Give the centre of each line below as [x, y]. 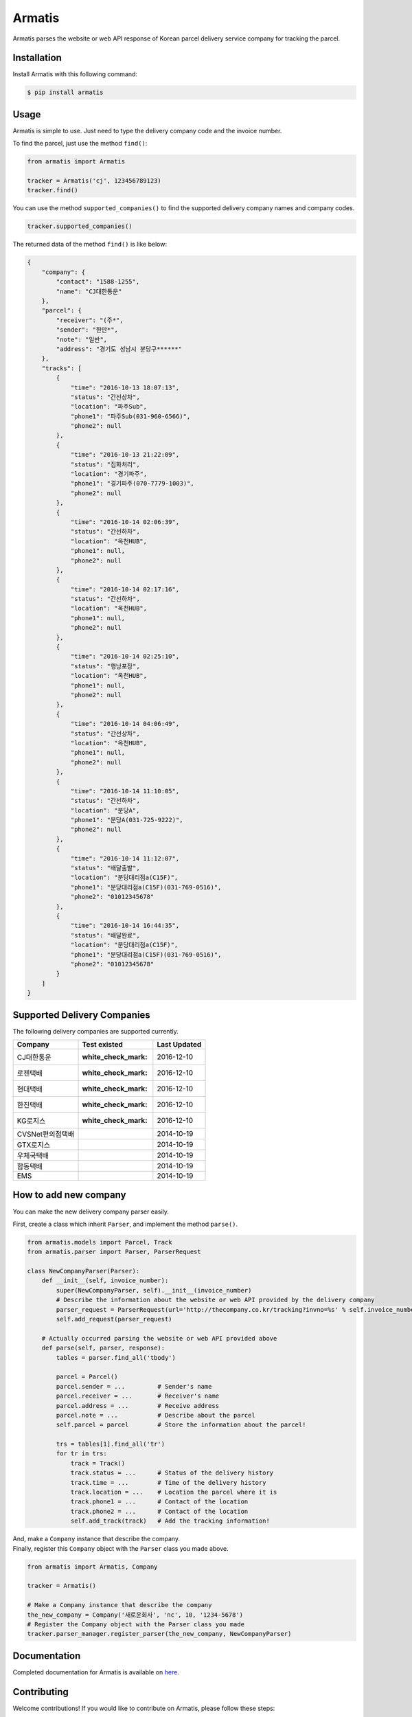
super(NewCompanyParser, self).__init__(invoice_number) [154, 1290]
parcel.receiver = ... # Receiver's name [138, 1396]
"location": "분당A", [105, 810]
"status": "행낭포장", [105, 666]
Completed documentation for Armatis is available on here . [96, 1672]
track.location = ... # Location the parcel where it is [174, 1492]
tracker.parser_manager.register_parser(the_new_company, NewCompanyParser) [159, 1634]
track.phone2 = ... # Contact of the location [159, 1511]
